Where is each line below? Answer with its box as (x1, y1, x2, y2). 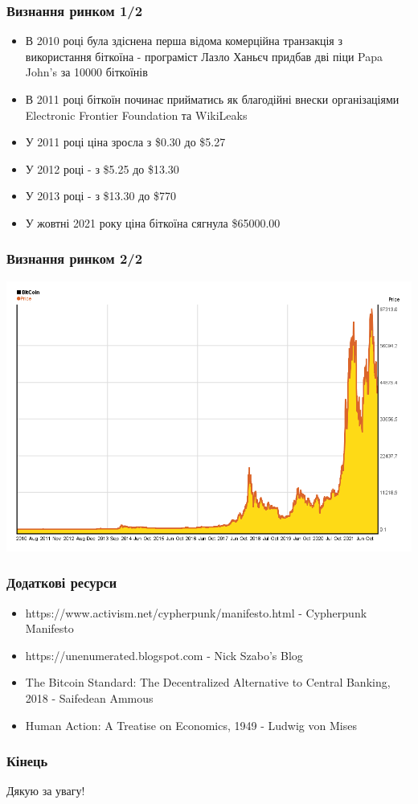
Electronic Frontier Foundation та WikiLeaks (25, 106, 248, 123)
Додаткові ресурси (6, 572, 117, 593)
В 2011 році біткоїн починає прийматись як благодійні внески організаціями (25, 91, 400, 107)
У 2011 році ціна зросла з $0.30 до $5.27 (25, 133, 226, 150)
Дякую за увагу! (6, 782, 85, 799)
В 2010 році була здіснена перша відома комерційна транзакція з (25, 32, 342, 49)
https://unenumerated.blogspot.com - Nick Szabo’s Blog (25, 646, 303, 663)
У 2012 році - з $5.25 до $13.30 (25, 160, 179, 177)
